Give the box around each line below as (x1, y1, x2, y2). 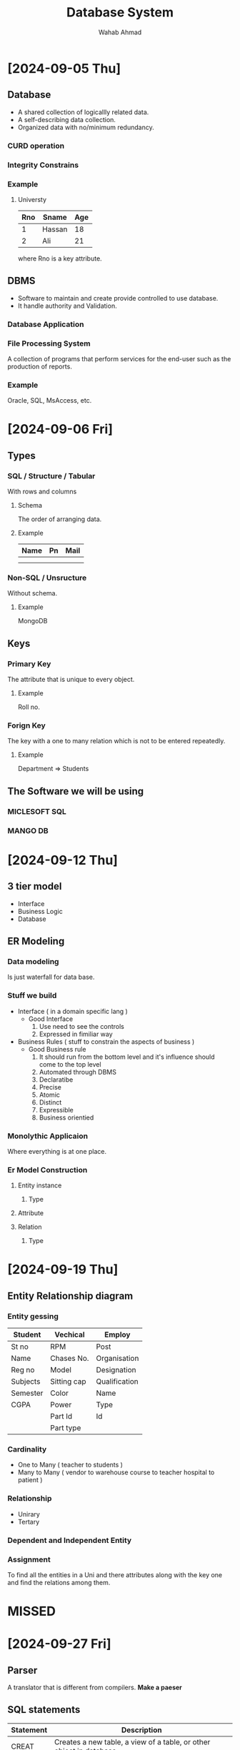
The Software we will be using (7, 785, 144, 797)
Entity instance (17, 1181, 62, 1190)
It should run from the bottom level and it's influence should (39, 1052, 216, 1061)
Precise (39, 1082, 62, 1091)
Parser (7, 1664, 38, 1676)
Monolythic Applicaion (7, 1131, 89, 1141)
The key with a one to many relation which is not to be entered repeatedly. (7, 737, 226, 745)
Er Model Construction (7, 1165, 88, 1175)
